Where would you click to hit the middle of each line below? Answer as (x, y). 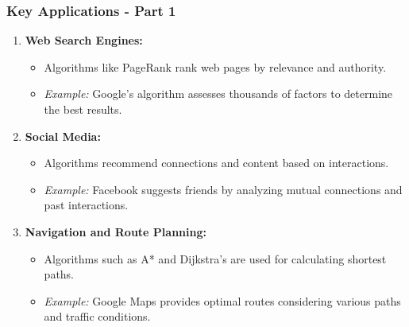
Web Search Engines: (84, 40)
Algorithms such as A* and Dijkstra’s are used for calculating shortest (215, 258)
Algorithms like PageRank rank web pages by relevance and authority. (215, 66)
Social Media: (63, 136)
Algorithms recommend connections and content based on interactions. (216, 163)
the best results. (83, 109)
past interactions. (86, 205)
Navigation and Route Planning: (116, 231)
